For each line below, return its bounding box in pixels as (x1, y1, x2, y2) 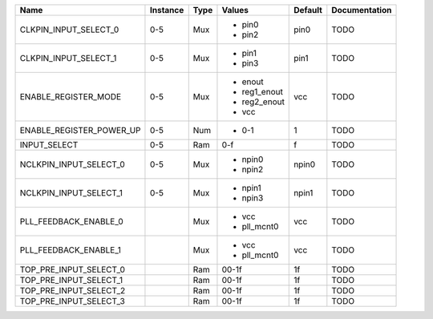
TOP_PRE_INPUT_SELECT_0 (19, 264, 126, 275)
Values (221, 5, 249, 15)
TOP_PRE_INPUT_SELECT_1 (19, 275, 123, 285)
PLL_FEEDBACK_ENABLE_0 (19, 216, 123, 227)
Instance (149, 5, 184, 15)
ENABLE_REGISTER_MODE (19, 91, 122, 102)
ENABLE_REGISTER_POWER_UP (19, 125, 141, 135)
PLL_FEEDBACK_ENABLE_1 (19, 244, 122, 256)
